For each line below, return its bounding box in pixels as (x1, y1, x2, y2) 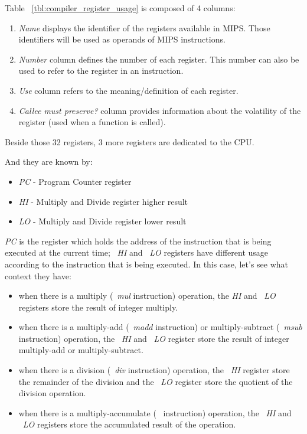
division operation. (18, 387, 86, 399)
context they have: (5, 269, 71, 282)
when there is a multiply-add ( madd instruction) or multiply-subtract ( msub (18, 321, 302, 333)
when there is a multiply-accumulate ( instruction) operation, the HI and (18, 406, 292, 419)
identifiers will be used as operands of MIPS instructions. (18, 33, 226, 45)
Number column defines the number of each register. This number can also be (18, 53, 299, 65)
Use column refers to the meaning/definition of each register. (18, 84, 239, 96)
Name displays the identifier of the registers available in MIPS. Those (18, 21, 270, 34)
